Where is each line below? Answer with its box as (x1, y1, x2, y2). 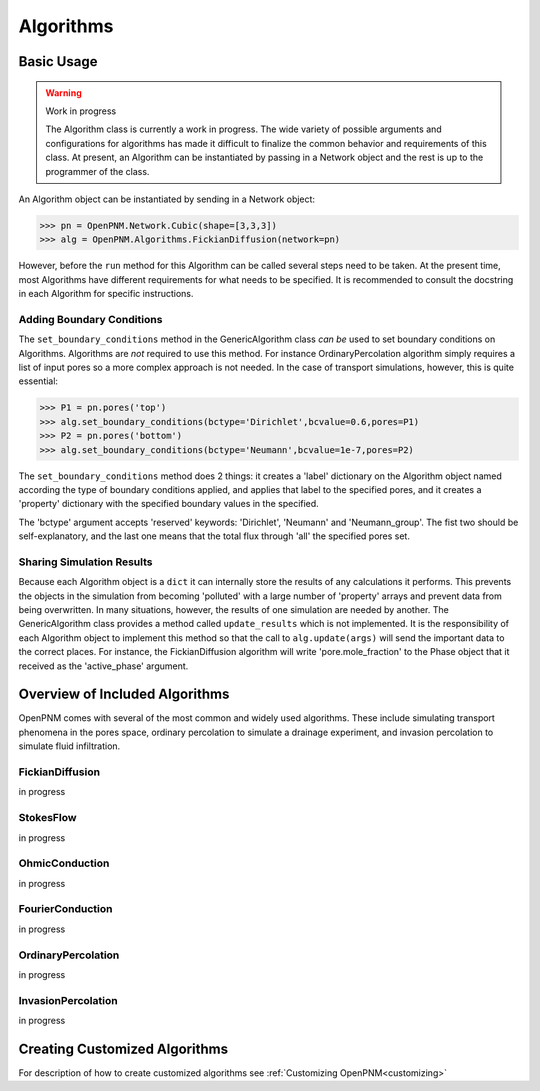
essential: (18, 375, 59, 387)
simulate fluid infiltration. (18, 740, 121, 752)
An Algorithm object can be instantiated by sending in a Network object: (18, 193, 315, 205)
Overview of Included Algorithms (18, 686, 230, 703)
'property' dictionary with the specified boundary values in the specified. (18, 498, 319, 510)
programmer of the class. (45, 165, 150, 177)
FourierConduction (18, 902, 114, 916)
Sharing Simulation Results (18, 555, 154, 569)
